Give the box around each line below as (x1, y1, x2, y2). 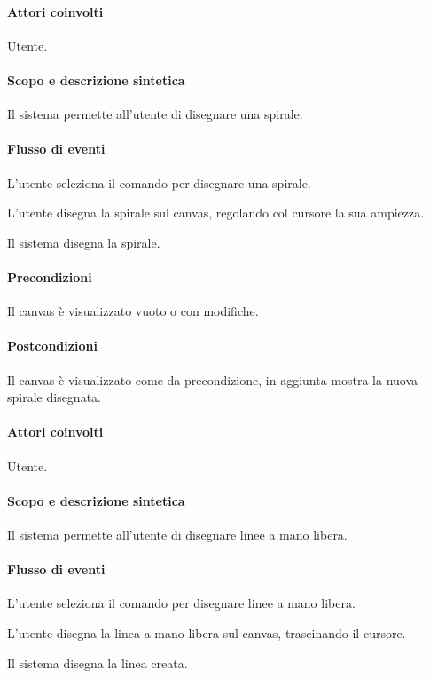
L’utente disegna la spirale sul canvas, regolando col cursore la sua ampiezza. (7, 203, 425, 222)
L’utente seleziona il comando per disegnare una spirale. (7, 173, 311, 192)
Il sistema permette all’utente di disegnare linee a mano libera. (7, 524, 348, 543)
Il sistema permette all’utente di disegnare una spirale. (7, 105, 303, 123)
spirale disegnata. (7, 388, 101, 406)
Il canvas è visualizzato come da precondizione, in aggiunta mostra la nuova (7, 370, 418, 389)
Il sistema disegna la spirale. (7, 233, 160, 251)
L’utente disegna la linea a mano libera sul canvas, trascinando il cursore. (7, 623, 406, 642)
